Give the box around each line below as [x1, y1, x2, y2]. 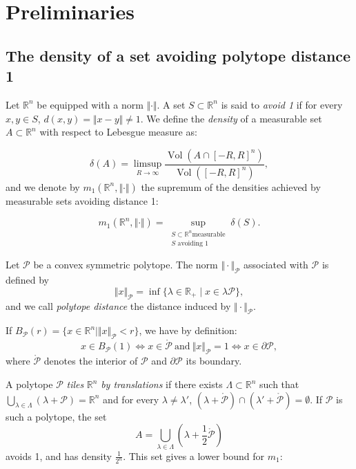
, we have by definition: [139, 323, 237, 338]
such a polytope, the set [6, 409, 107, 423]
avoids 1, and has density [6, 448, 112, 463]
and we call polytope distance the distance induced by [6, 298, 231, 313]
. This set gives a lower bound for [123, 448, 265, 463]
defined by [6, 273, 50, 287]
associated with [244, 257, 308, 272]
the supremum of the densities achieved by [141, 179, 321, 194]
